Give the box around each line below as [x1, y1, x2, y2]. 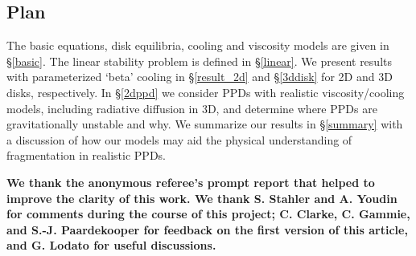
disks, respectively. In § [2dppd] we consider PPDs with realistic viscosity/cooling [6, 83, 405, 100]
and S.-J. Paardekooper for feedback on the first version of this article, [6, 221, 408, 238]
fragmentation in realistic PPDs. [6, 147, 167, 164]
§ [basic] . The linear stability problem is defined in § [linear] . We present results [6, 52, 392, 69]
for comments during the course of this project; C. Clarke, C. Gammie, [6, 205, 410, 222]
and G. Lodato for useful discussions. [6, 237, 216, 254]
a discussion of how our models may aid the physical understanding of [6, 131, 352, 148]
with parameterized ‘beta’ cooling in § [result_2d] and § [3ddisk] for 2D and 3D [6, 68, 393, 85]
